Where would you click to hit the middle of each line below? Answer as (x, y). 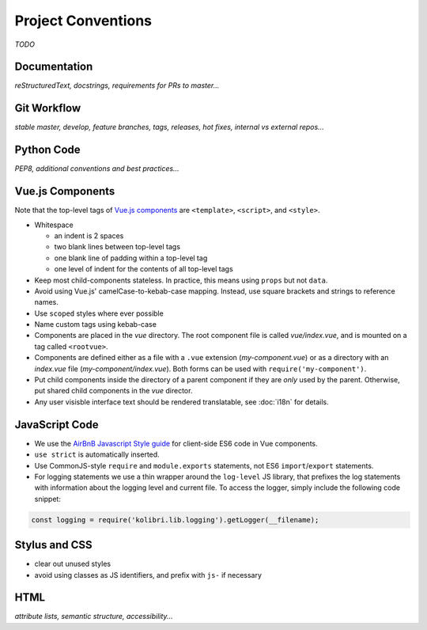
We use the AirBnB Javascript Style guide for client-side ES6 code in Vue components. (176, 443)
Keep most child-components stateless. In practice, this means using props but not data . (181, 280)
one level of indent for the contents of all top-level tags (144, 269)
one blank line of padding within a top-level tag (131, 258)
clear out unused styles (72, 564)
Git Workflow (48, 108)
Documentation (54, 67)
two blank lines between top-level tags (117, 247)
